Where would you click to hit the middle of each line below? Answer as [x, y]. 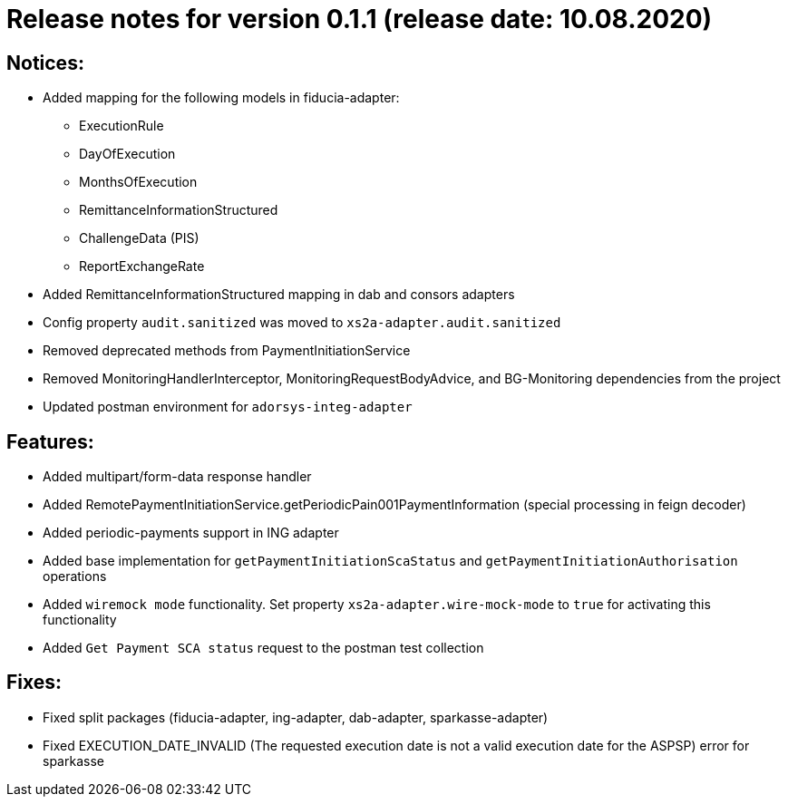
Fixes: [34, 683]
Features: [50, 441]
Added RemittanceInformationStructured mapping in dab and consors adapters [279, 295]
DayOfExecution [127, 154]
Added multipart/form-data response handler [177, 477]
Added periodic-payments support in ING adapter [191, 533]
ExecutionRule [122, 126]
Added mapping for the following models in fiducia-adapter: [221, 98]
